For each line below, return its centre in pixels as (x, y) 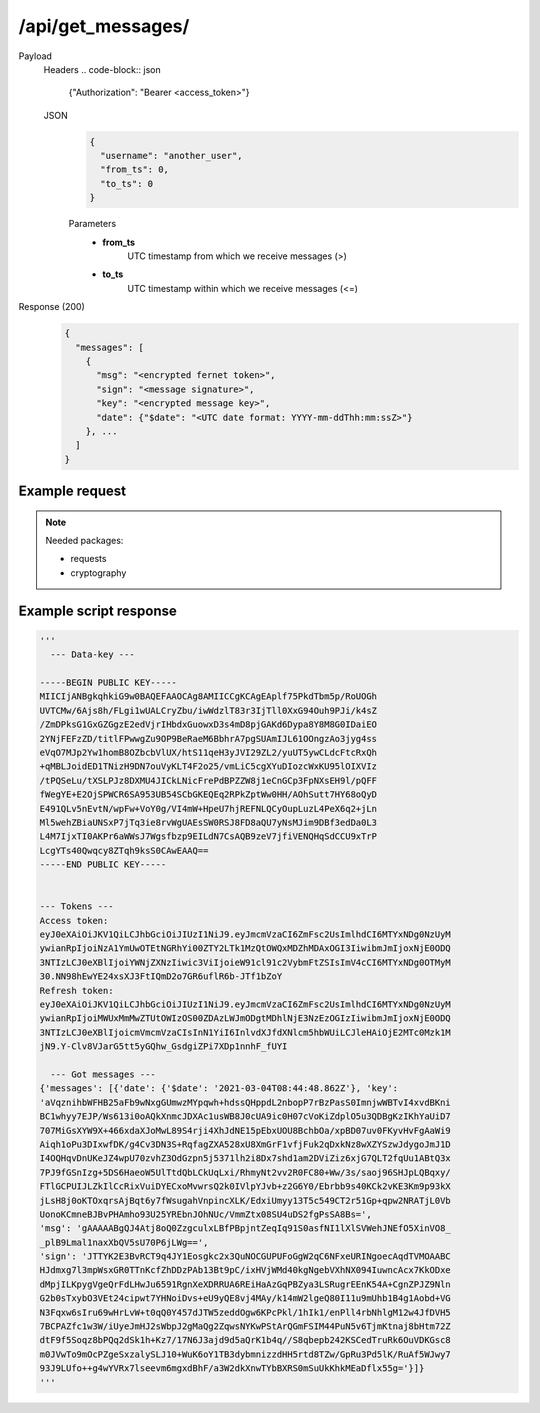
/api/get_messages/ (104, 26)
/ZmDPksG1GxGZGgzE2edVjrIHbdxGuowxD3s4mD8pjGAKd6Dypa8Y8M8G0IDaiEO (208, 724)
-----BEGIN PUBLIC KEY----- (108, 683)
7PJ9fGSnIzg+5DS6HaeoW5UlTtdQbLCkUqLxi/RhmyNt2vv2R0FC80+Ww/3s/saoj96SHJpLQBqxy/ (245, 1172)
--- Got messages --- (103, 1074)
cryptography (98, 572)
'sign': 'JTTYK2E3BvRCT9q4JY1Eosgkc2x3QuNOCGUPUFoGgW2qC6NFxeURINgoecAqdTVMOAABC (245, 1256)
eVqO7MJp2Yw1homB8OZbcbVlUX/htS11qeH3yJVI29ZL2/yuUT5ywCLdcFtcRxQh (208, 752)
